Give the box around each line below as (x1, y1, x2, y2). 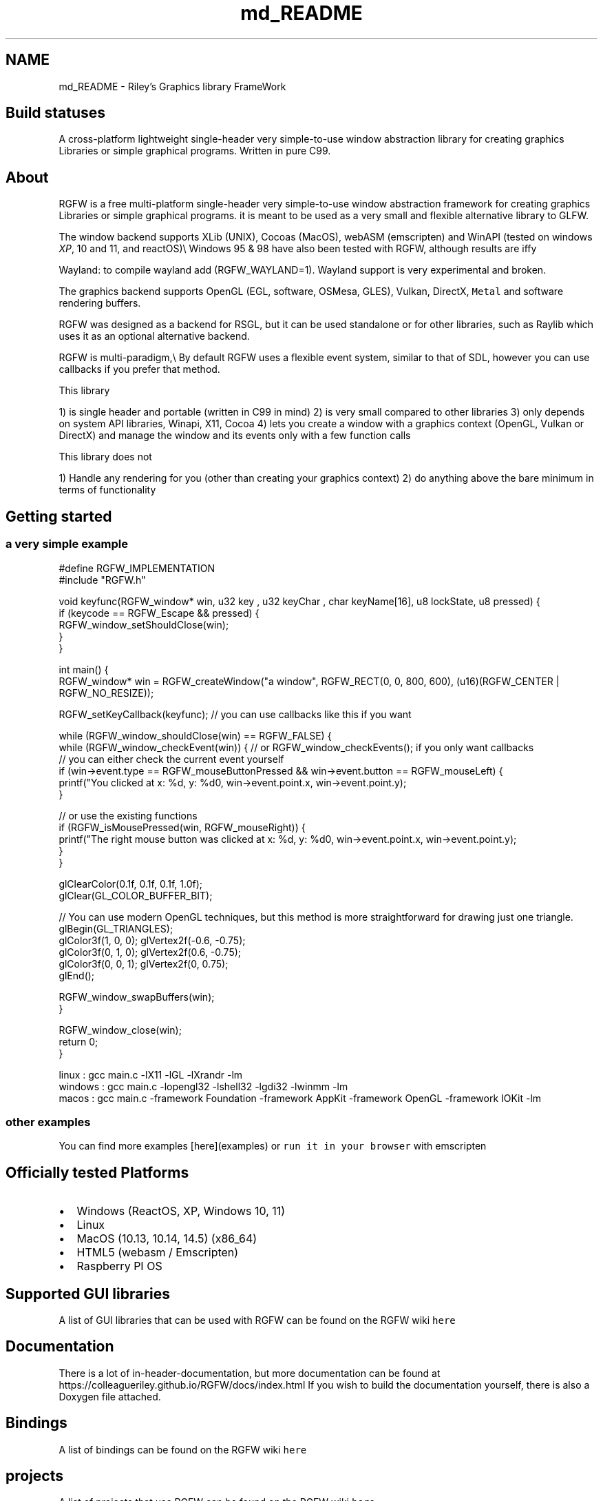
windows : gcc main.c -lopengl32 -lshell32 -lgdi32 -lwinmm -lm (59, 1080, 348, 1092)
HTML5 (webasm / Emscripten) (76, 1245, 239, 1260)
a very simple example (6, 537, 128, 551)
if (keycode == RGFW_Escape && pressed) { (59, 606, 260, 619)
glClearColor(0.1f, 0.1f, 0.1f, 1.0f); (59, 877, 202, 890)
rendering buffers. (59, 297, 141, 309)
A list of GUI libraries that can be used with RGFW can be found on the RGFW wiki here (59, 1314, 456, 1326)
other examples (6, 1114, 91, 1129)
